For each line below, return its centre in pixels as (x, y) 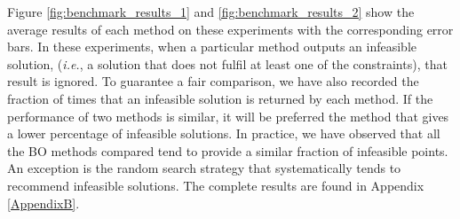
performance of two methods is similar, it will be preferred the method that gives (228, 116)
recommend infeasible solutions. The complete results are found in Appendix (216, 185)
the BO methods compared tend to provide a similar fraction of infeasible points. (228, 150)
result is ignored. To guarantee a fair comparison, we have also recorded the (213, 81)
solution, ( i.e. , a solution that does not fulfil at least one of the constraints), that (227, 63)
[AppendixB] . (44, 203)
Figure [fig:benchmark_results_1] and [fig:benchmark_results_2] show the (211, 12)
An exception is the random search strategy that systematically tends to (204, 168)
